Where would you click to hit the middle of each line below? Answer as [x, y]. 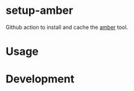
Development [40, 79]
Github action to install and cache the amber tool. [67, 27]
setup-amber [40, 11]
